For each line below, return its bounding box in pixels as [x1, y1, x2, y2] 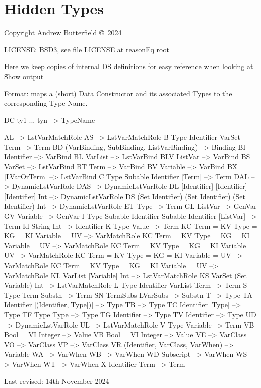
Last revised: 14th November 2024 [4, 375, 109, 386]
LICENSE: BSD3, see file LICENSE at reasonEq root [4, 44, 169, 54]
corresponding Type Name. [4, 98, 88, 108]
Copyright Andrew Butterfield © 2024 [4, 27, 122, 38]
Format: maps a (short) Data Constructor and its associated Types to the [4, 88, 232, 98]
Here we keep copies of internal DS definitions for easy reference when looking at [4, 61, 253, 72]
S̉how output [4, 71, 44, 81]
